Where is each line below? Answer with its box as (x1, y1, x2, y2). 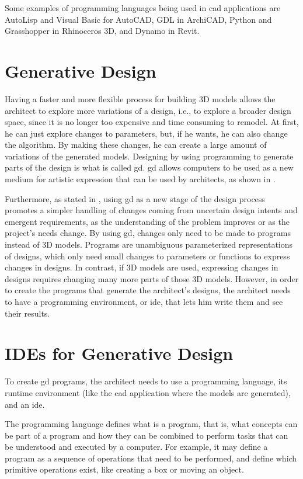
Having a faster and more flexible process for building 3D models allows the (5, 92, 276, 105)
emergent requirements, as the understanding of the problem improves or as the (5, 215, 290, 227)
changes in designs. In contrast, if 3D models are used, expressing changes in (5, 261, 278, 273)
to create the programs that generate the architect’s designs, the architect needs (5, 284, 291, 296)
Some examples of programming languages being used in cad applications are (5, 2, 281, 13)
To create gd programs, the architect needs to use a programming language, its (5, 375, 287, 387)
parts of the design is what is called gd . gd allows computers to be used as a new (5, 161, 294, 173)
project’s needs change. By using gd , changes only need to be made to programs (5, 227, 291, 239)
